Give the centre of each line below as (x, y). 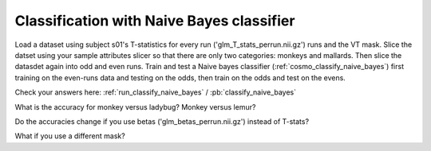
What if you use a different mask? (70, 136)
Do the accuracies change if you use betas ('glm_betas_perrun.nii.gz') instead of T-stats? (162, 121)
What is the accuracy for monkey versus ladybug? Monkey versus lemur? (135, 106)
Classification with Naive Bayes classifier (155, 21)
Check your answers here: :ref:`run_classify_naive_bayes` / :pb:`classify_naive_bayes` (156, 92)
